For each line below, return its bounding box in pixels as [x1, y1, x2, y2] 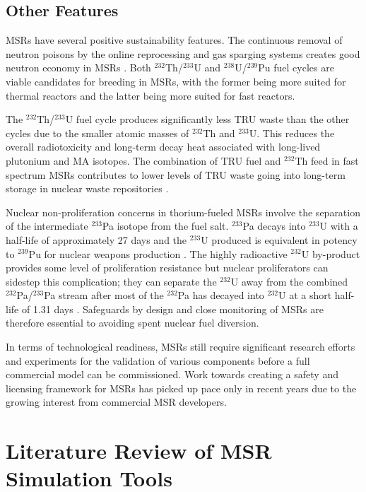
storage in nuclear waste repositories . [6, 181, 169, 196]
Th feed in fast [295, 153, 359, 168]
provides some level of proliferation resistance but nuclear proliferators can [6, 260, 329, 275]
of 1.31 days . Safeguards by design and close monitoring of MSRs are [21, 301, 324, 316]
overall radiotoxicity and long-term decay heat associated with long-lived [6, 139, 321, 154]
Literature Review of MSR [6, 436, 272, 465]
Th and [203, 125, 235, 140]
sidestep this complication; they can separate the [6, 274, 217, 288]
